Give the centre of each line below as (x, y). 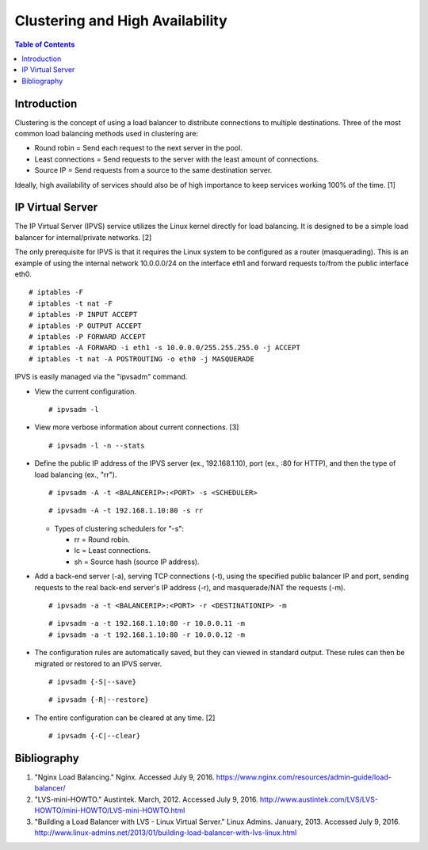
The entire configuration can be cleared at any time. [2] (125, 718)
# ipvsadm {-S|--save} (93, 682)
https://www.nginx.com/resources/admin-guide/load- (304, 777)
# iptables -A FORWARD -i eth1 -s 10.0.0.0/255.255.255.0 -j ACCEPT (164, 348)
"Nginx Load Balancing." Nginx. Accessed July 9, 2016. (124, 777)
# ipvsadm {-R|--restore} (99, 700)
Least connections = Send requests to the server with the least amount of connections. (177, 159)
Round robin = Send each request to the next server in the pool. (139, 148)
